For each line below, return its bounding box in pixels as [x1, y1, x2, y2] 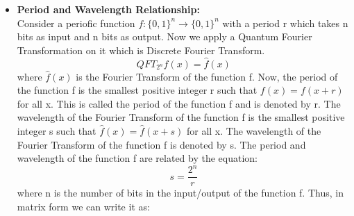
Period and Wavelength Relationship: [17, 2, 200, 16]
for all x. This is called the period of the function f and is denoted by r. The [17, 96, 341, 110]
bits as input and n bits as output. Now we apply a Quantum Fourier [17, 29, 312, 44]
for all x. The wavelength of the [186, 123, 321, 138]
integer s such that [17, 123, 96, 138]
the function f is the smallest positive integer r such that [17, 83, 258, 97]
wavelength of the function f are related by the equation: [17, 151, 258, 165]
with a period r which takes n [222, 15, 348, 30]
